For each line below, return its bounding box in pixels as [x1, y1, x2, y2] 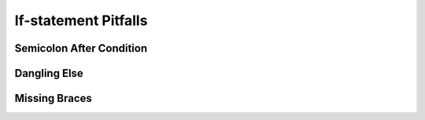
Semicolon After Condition [14, 42, 148, 55]
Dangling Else [14, 67, 84, 80]
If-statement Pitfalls [14, 12, 148, 29]
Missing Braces [14, 92, 92, 105]
